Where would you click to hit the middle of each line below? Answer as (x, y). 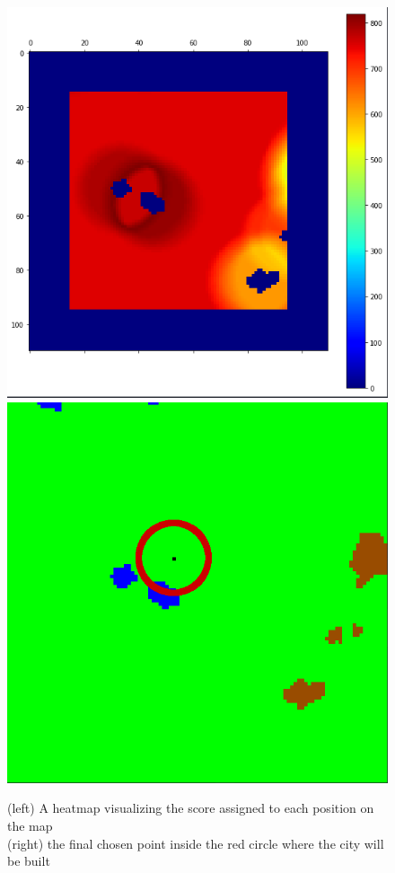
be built (29, 861)
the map (30, 825)
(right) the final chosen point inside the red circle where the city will (196, 843)
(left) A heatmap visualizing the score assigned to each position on (191, 808)
